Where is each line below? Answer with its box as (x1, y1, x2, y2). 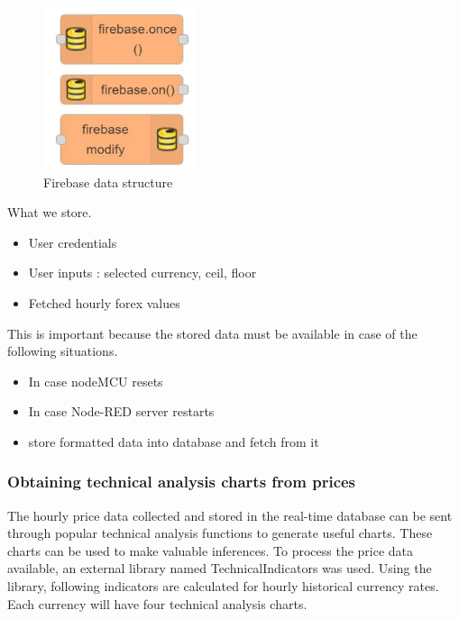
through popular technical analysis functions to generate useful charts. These (7, 523, 433, 542)
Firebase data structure (43, 172, 173, 191)
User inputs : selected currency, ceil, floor (28, 263, 257, 282)
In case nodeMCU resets (28, 371, 163, 390)
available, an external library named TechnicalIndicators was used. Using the (7, 559, 432, 578)
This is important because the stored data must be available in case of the (7, 323, 418, 342)
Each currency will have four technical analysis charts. (7, 594, 308, 613)
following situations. (7, 341, 118, 360)
